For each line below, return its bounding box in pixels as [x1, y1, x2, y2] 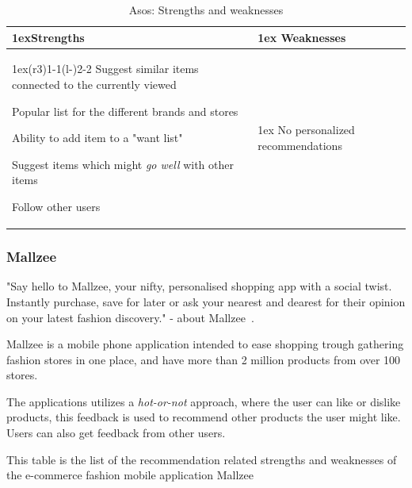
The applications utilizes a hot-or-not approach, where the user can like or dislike [6, 393, 401, 409]
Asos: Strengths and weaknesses [128, 2, 284, 17]
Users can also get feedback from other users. [6, 425, 226, 441]
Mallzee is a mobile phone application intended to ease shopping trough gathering [6, 336, 404, 352]
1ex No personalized [257, 121, 355, 138]
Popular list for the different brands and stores [12, 102, 238, 119]
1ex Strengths [12, 29, 85, 45]
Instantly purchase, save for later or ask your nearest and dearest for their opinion [6, 293, 406, 309]
